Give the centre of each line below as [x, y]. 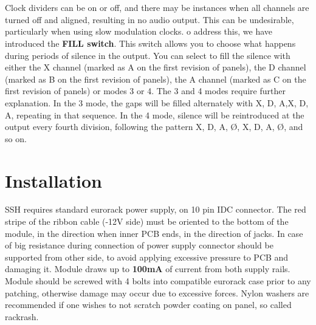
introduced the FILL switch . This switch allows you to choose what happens [150, 43]
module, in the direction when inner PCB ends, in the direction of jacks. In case [154, 233]
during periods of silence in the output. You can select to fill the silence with [148, 55]
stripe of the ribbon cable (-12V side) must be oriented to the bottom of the [147, 221]
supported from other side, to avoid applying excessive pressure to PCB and [147, 257]
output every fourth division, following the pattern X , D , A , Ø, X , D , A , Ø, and [154, 127]
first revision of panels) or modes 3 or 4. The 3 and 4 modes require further [145, 91]
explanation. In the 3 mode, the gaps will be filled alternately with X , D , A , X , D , [157, 102]
